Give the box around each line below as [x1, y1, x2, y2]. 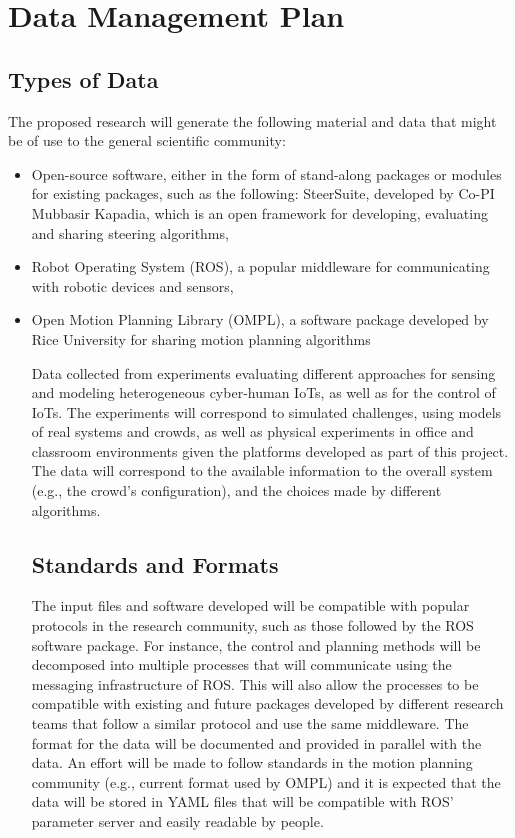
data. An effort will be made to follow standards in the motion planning [31, 752, 473, 773]
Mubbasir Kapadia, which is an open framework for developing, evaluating [31, 202, 488, 223]
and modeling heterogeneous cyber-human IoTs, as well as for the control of [31, 382, 496, 403]
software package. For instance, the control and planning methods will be [31, 634, 481, 655]
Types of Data [8, 63, 159, 94]
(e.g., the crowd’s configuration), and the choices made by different [31, 480, 442, 501]
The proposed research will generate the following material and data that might [8, 110, 497, 131]
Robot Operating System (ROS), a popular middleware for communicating [31, 256, 490, 277]
